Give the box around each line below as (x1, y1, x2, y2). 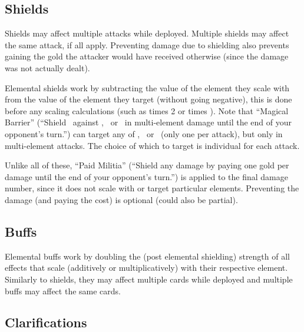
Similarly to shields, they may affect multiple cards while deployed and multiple (5, 273, 293, 285)
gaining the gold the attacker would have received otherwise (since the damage (5, 50, 289, 62)
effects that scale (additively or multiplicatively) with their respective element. (5, 261, 288, 274)
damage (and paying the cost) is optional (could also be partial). (5, 193, 238, 205)
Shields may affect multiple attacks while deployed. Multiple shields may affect (5, 27, 289, 39)
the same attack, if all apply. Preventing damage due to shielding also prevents (5, 38, 289, 51)
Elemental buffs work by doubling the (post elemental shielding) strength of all (5, 250, 290, 262)
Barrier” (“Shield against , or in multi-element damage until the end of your (5, 116, 292, 128)
